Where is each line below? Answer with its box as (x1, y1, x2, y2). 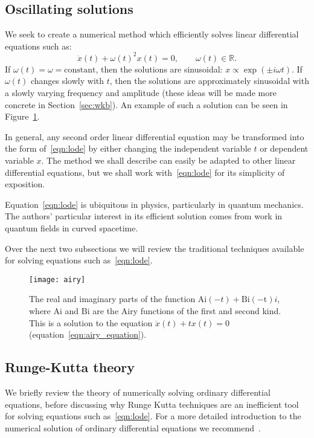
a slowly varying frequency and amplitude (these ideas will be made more (5, 86, 277, 99)
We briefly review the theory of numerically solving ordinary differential (5, 386, 271, 399)
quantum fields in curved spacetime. (5, 222, 138, 234)
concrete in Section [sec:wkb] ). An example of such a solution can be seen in (5, 98, 288, 111)
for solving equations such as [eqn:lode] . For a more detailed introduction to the (5, 410, 301, 422)
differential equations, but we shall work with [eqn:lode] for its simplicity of (5, 166, 285, 178)
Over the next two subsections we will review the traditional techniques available (5, 242, 304, 254)
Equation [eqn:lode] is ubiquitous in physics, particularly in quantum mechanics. (5, 198, 304, 210)
